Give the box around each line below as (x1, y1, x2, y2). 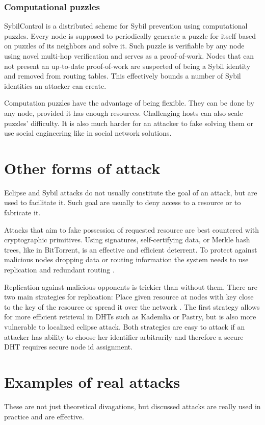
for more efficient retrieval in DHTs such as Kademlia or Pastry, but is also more (4, 311, 256, 322)
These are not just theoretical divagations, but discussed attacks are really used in (4, 401, 261, 411)
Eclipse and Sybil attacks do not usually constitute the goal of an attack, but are (4, 187, 257, 197)
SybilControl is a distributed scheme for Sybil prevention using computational (4, 20, 248, 31)
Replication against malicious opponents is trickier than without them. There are (4, 281, 257, 292)
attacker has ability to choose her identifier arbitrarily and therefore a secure (4, 331, 244, 342)
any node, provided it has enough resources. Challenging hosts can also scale (4, 107, 243, 118)
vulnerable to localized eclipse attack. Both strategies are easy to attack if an (4, 321, 245, 332)
